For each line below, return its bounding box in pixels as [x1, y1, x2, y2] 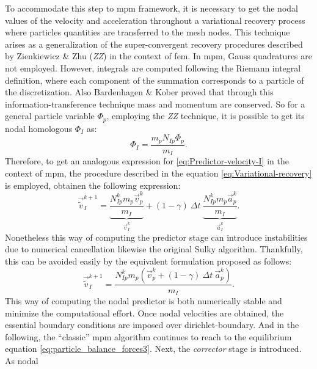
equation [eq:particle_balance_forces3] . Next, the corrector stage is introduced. [5, 342, 302, 355]
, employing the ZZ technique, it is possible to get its [106, 109, 305, 122]
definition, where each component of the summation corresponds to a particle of [5, 73, 304, 86]
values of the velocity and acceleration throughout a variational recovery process [5, 13, 305, 26]
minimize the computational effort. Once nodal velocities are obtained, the [5, 306, 284, 319]
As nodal [5, 354, 38, 367]
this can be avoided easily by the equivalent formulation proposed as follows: [5, 254, 292, 267]
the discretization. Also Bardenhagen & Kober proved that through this [5, 86, 274, 98]
